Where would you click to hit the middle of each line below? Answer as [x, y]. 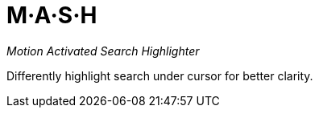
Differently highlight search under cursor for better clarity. [160, 75]
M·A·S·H [52, 15]
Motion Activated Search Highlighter [103, 51]
